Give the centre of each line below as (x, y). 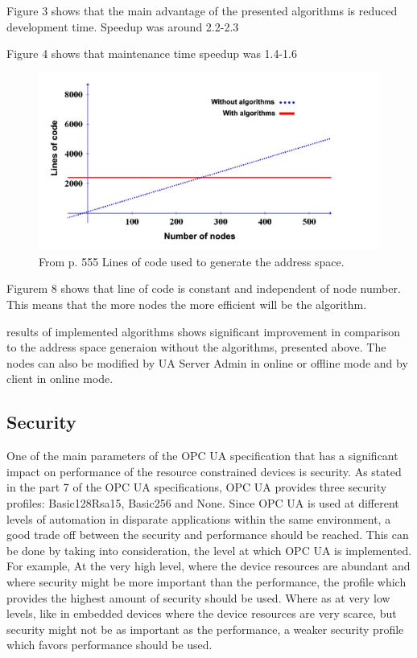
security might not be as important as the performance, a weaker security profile (205, 629)
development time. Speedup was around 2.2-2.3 (123, 26)
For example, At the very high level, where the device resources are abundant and (208, 566)
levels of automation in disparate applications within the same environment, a (199, 518)
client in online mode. (60, 378)
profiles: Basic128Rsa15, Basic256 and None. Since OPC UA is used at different (203, 502)
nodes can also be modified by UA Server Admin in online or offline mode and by (207, 362)
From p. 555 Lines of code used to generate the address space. (192, 261)
